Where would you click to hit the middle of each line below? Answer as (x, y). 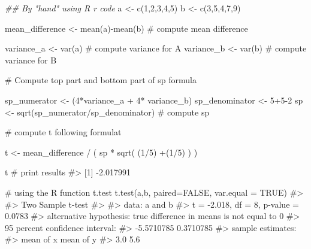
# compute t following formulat (63, 132)
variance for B (31, 60)
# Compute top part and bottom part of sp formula (101, 80)
